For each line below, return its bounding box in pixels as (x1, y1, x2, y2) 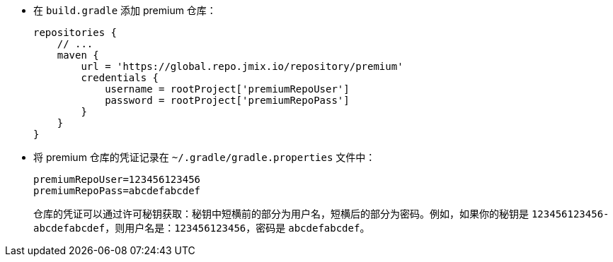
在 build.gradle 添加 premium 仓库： (33, 4, 217, 16)
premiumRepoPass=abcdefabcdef (33, 185, 201, 196)
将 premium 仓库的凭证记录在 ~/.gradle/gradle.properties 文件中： (33, 151, 376, 163)
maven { (57, 49, 99, 61)
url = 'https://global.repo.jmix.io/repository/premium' (81, 61, 403, 72)
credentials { (81, 72, 159, 83)
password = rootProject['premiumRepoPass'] (105, 95, 350, 106)
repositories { (33, 27, 118, 38)
